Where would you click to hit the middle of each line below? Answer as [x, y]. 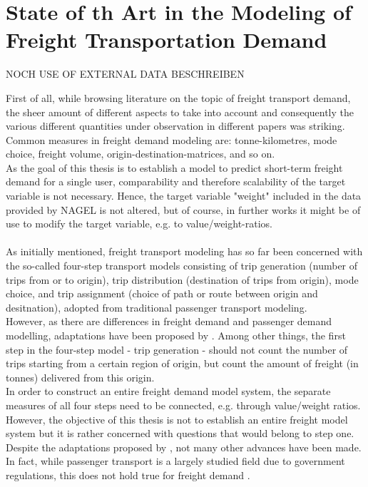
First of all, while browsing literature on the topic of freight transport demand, [178, 97]
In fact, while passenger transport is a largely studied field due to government [175, 461]
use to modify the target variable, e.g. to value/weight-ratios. [139, 224]
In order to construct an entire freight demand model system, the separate [168, 391]
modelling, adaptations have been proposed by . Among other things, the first [176, 335]
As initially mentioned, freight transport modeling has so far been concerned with [184, 251]
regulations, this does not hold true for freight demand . [128, 475]
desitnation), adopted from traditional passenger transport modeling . [157, 307]
